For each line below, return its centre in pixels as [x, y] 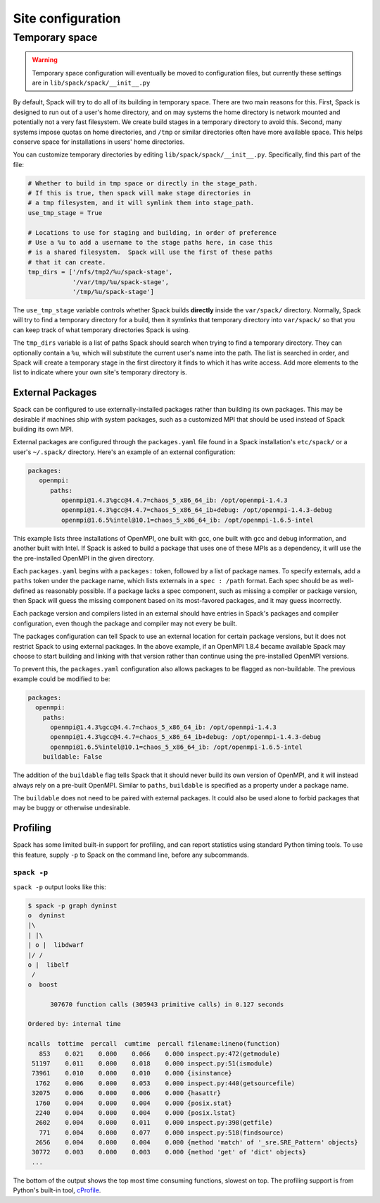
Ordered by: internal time [74, 1024]
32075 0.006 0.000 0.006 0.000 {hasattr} [126, 1093]
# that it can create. [67, 262]
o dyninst [46, 916]
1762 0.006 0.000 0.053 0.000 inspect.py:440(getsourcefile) [165, 1083]
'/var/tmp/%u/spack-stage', [120, 282]
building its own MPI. [43, 429]
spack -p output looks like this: [60, 887]
